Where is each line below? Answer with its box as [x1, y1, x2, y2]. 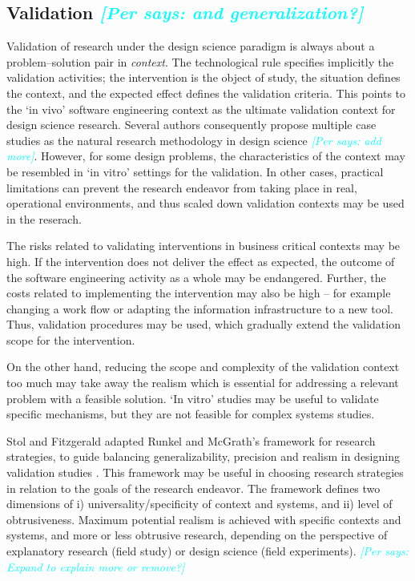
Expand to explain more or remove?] [6, 558, 185, 575]
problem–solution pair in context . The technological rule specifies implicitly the [6, 53, 394, 70]
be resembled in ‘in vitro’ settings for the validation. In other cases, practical [6, 163, 384, 180]
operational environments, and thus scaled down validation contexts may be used [6, 195, 405, 212]
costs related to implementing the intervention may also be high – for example [6, 284, 391, 301]
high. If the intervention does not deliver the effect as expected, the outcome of [6, 252, 395, 269]
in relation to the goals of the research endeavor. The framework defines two [6, 479, 381, 496]
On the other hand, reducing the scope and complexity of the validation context [6, 358, 400, 375]
